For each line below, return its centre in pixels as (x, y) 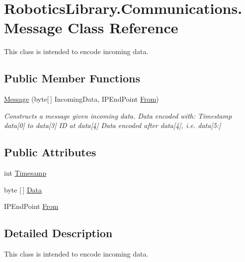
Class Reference (123, 28)
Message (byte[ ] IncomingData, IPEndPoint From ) (82, 99)
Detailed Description (58, 233)
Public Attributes (50, 152)
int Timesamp (25, 173)
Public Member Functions (72, 78)
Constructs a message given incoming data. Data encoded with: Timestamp (118, 115)
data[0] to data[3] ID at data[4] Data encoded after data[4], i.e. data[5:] (113, 125)
